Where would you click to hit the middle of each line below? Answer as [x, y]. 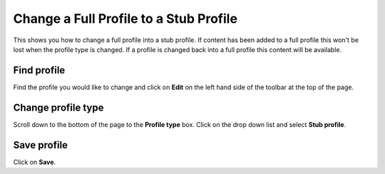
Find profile [39, 70]
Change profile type [58, 107]
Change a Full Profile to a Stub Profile [125, 19]
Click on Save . [35, 162]
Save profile [40, 145]
